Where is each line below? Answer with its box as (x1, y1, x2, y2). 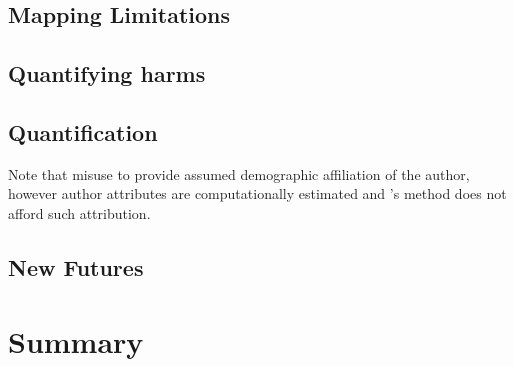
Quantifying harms (8, 58, 206, 89)
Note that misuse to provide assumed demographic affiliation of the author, (8, 163, 470, 184)
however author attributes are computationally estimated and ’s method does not (8, 183, 507, 204)
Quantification (8, 116, 158, 147)
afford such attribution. (8, 202, 151, 223)
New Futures (8, 251, 144, 282)
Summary (8, 320, 144, 361)
